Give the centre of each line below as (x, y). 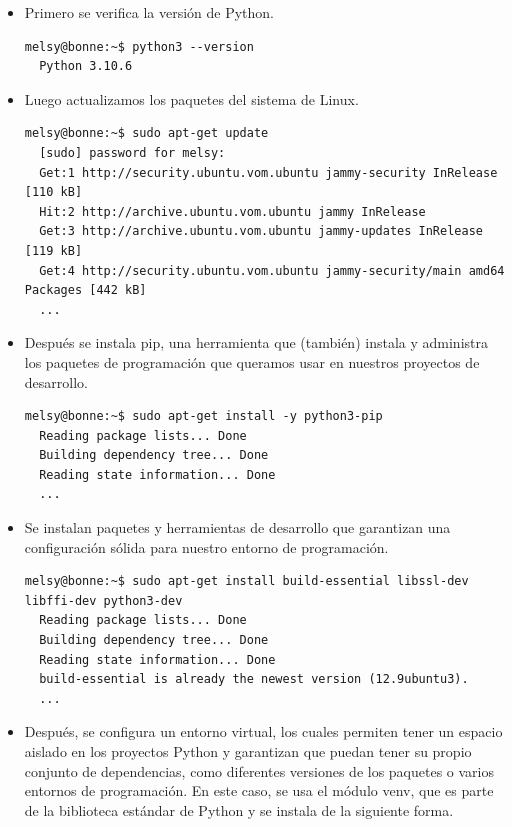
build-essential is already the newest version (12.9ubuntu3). (254, 679)
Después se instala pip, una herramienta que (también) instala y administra (256, 342)
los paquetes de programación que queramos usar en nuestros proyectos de (252, 361)
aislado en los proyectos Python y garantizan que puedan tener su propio (248, 751)
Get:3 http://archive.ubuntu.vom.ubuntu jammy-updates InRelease (261, 231)
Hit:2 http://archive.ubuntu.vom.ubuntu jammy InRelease (232, 211)
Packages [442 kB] (85, 290)
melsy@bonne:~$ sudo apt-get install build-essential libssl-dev (246, 581)
